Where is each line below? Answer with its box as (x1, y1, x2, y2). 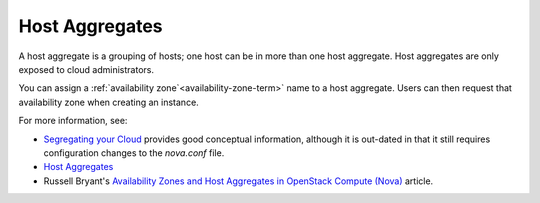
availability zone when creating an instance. (18, 96, 199, 108)
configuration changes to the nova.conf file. (43, 146, 225, 159)
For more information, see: (18, 115, 128, 127)
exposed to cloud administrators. (18, 63, 155, 75)
